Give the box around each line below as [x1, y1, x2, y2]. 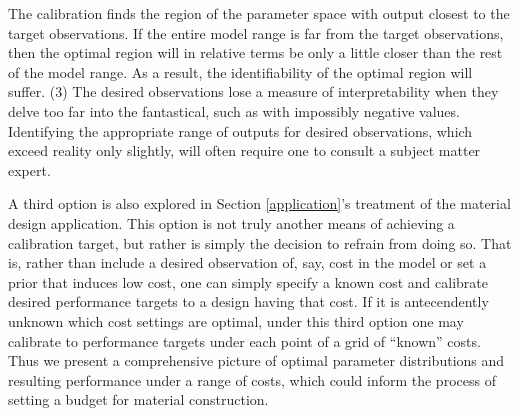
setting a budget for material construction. [8, 389, 269, 410]
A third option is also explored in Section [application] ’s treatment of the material [8, 193, 511, 214]
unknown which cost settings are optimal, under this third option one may [8, 310, 464, 331]
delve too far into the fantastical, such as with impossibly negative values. [8, 100, 460, 121]
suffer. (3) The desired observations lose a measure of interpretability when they [8, 81, 499, 102]
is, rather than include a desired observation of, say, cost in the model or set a [8, 252, 487, 273]
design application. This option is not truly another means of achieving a [8, 212, 455, 233]
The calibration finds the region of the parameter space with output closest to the [8, 3, 510, 23]
